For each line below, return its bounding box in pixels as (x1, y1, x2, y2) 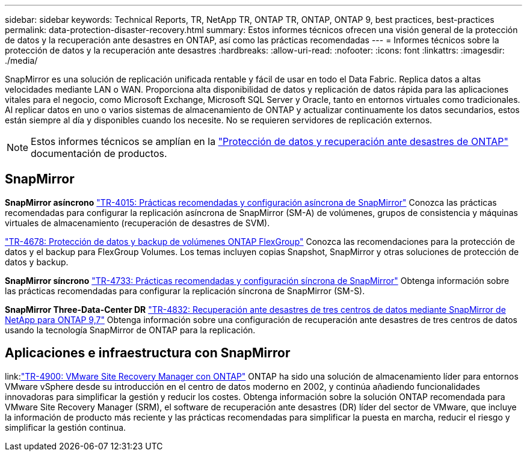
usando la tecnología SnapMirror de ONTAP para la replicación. (5, 324, 256, 335)
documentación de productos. (31, 147, 167, 159)
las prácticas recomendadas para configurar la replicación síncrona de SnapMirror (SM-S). (5, 285, 365, 296)
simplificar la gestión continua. (5, 422, 126, 433)
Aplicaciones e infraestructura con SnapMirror (5, 345, 291, 361)
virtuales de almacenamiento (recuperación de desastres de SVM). (5, 217, 270, 228)
